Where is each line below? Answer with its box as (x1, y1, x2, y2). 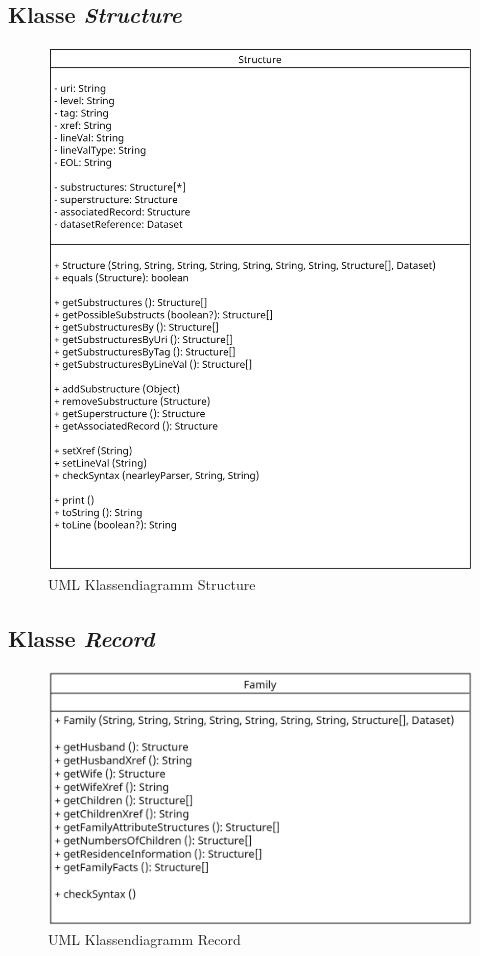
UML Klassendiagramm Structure (48, 573, 256, 594)
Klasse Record (8, 622, 155, 653)
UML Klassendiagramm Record (48, 928, 241, 949)
